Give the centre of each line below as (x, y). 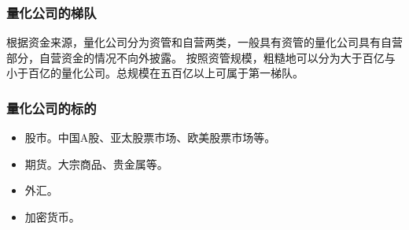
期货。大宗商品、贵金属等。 (96, 163)
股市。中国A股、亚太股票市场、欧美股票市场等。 (150, 137)
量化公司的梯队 (52, 12)
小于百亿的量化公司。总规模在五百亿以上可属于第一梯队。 (155, 73)
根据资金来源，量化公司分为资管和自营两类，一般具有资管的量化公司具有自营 (204, 42)
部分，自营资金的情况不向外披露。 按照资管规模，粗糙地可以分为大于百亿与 (201, 57)
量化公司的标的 (52, 108)
